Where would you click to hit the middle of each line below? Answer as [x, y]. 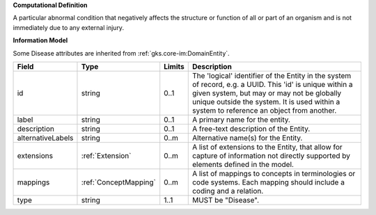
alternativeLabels [45, 138]
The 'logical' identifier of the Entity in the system [272, 75]
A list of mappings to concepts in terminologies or [274, 173]
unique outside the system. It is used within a [266, 102]
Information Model [40, 40]
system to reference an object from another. [264, 110]
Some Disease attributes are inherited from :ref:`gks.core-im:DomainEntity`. [121, 53]
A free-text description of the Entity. [251, 129]
